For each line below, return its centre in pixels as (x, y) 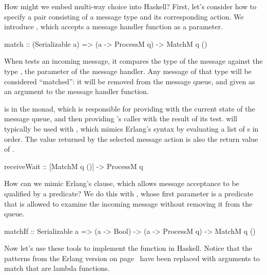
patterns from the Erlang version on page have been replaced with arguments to (132, 258)
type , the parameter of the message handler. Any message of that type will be (128, 71)
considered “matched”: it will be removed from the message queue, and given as (130, 81)
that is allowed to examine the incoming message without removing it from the (128, 203)
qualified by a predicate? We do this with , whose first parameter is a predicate (129, 193)
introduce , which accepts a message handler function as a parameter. (113, 26)
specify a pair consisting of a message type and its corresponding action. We (124, 16)
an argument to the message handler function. (77, 91)
